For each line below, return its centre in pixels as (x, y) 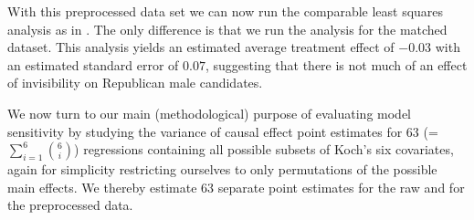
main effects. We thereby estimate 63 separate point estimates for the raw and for (236, 187)
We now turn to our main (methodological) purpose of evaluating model (210, 113)
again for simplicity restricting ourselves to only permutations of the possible (222, 169)
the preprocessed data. (70, 205)
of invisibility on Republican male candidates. (135, 83)
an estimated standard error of (93, 64)
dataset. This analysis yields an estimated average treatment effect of (201, 47)
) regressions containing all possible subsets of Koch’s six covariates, (264, 149)
